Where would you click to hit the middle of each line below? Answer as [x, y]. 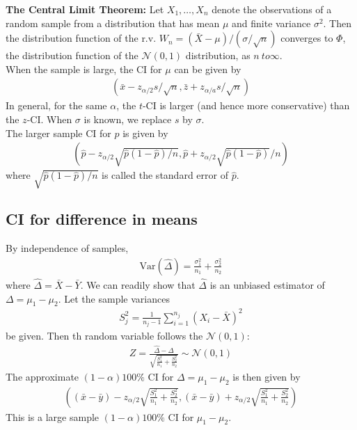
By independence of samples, [67, 248]
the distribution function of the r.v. [81, 38]
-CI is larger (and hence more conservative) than [246, 105]
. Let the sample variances [114, 298]
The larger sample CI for [58, 133]
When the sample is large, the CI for [84, 69]
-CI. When [49, 119]
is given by [145, 133]
